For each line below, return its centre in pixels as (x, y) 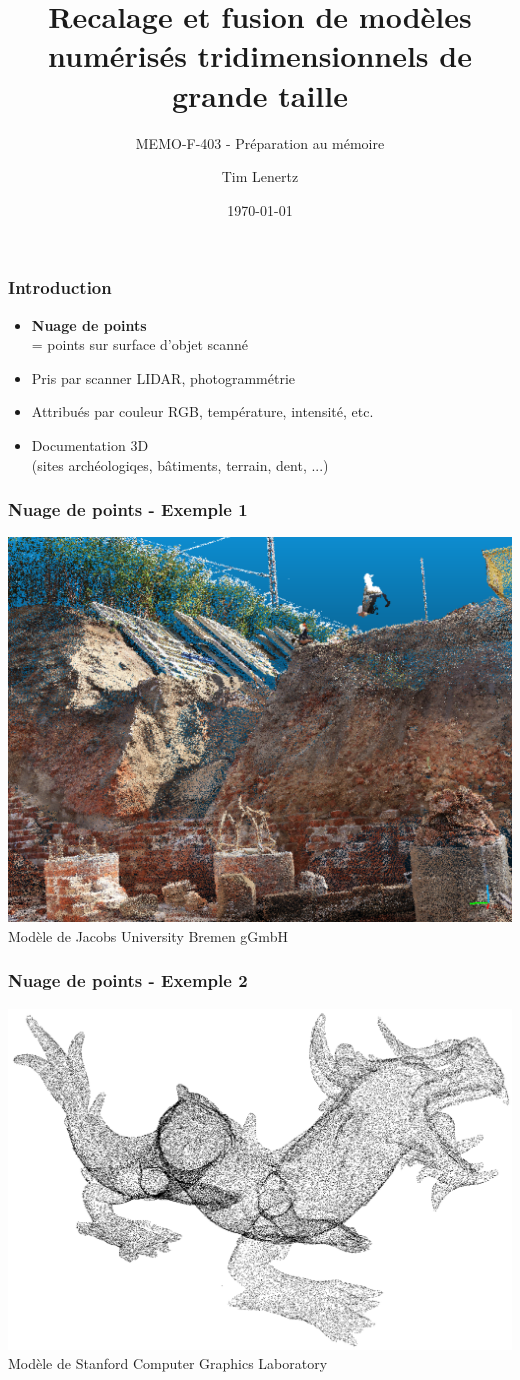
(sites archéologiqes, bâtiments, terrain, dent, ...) (180, 464)
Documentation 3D (90, 444)
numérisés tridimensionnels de (260, 55)
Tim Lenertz (260, 176)
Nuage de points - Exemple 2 (128, 980)
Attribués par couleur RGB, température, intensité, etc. (202, 411)
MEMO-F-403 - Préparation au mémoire (260, 142)
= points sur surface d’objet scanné (140, 344)
